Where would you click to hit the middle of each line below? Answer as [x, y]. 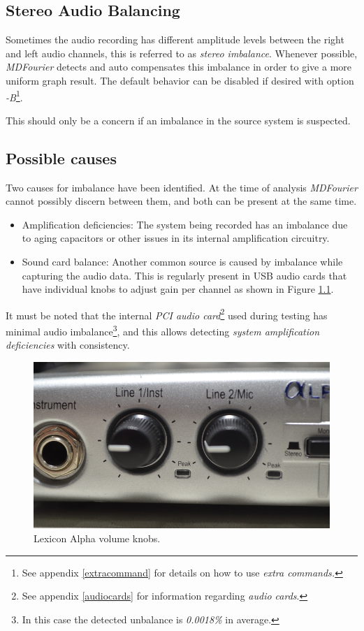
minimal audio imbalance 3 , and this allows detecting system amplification [163, 330]
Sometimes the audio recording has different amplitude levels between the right [175, 39]
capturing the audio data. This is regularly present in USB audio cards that [184, 275]
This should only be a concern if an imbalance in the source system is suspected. [178, 120]
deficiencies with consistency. [68, 345]
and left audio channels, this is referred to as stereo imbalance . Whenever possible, [182, 53]
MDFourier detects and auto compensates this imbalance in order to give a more [179, 67]
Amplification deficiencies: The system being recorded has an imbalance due [185, 224]
